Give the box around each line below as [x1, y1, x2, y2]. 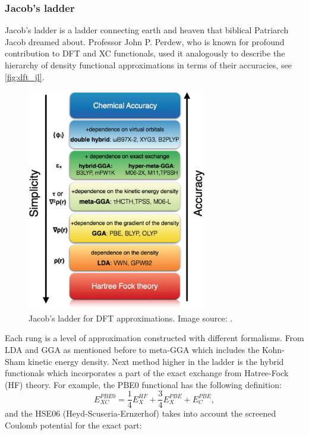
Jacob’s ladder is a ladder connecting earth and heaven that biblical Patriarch [5, 24, 289, 36]
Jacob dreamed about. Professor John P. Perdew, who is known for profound [5, 35, 285, 48]
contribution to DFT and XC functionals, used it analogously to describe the [5, 47, 285, 59]
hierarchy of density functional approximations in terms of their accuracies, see [5, 59, 292, 71]
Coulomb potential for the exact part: [5, 418, 142, 431]
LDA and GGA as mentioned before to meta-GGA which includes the [5, 343, 260, 355]
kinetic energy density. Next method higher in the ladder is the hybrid [27, 355, 284, 367]
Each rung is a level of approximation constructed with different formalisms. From [5, 332, 304, 344]
